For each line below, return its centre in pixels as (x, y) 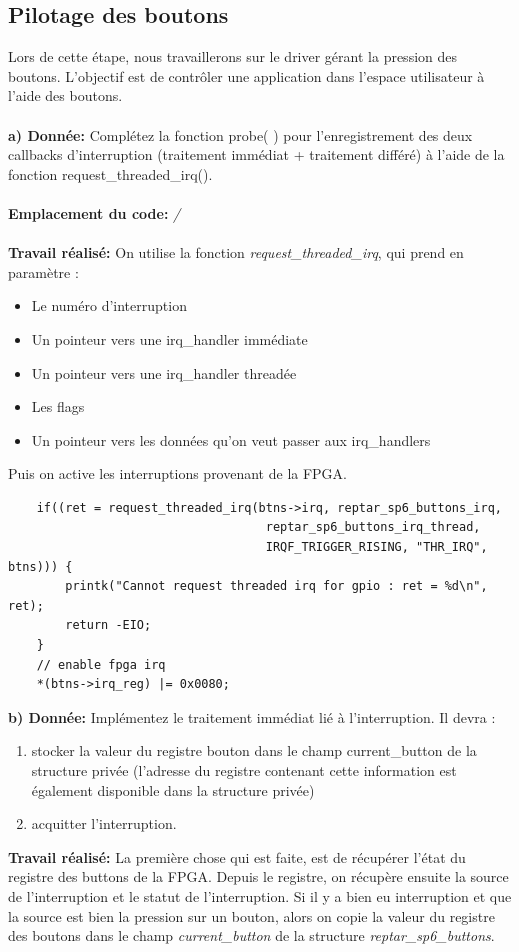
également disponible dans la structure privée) (173, 789)
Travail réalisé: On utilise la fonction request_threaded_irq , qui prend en (236, 252)
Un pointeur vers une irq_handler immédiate (169, 338)
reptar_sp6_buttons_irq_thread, (373, 527)
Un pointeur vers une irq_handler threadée (164, 372)
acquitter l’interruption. (104, 823)
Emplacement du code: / (94, 212)
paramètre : (43, 271)
